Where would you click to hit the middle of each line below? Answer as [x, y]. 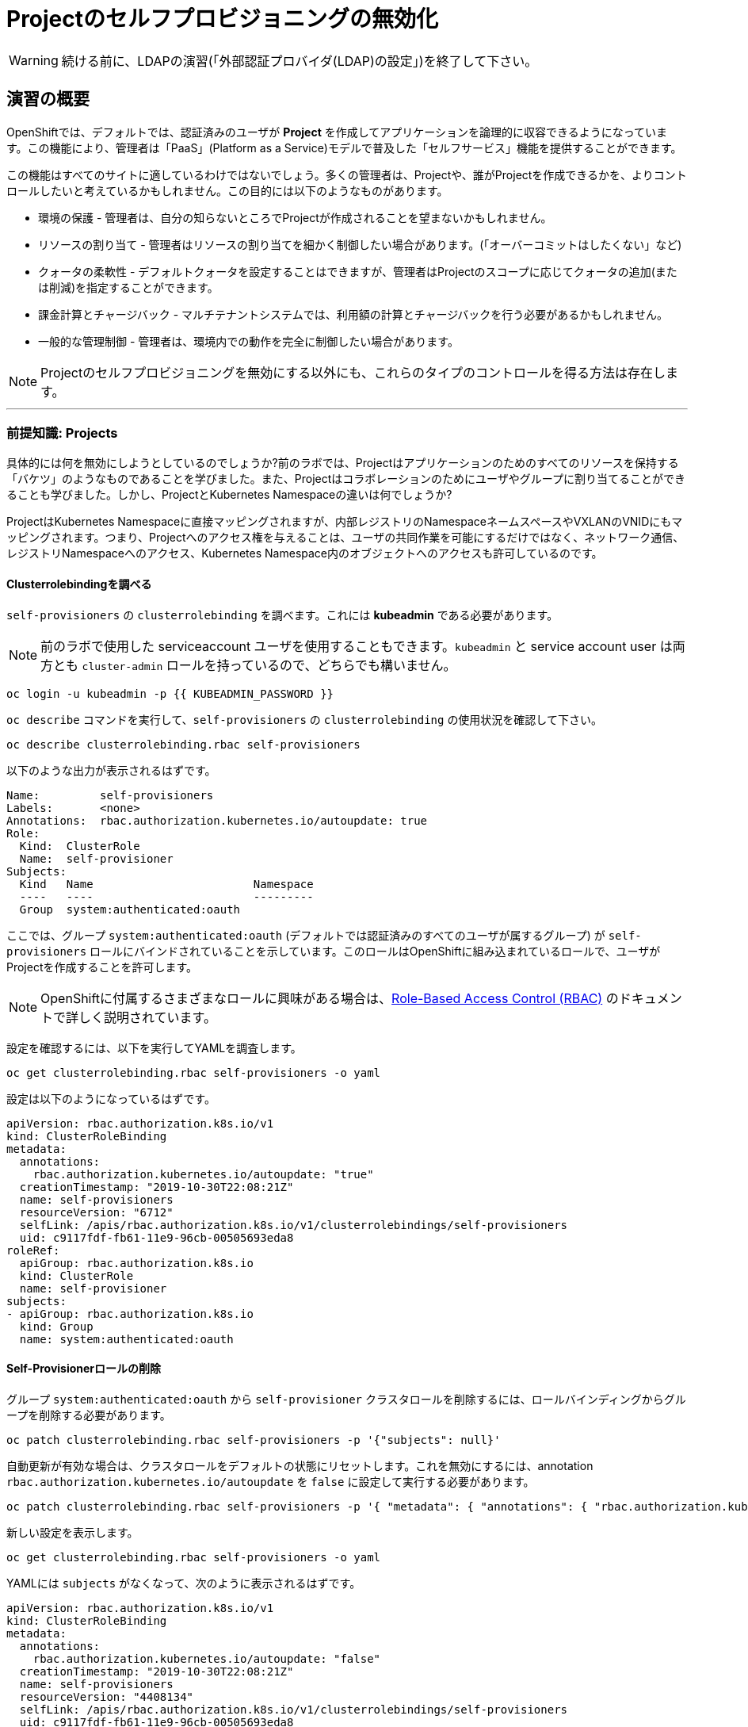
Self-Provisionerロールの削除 [84, 1369]
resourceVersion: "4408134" [107, 1696]
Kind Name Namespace [166, 884]
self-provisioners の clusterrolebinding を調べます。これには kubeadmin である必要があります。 [282, 615]
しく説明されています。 [147, 1017]
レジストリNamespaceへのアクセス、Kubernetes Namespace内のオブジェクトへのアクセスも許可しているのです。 [305, 553]
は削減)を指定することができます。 [128, 287]
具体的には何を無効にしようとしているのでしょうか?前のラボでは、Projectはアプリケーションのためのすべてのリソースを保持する [343, 463]
